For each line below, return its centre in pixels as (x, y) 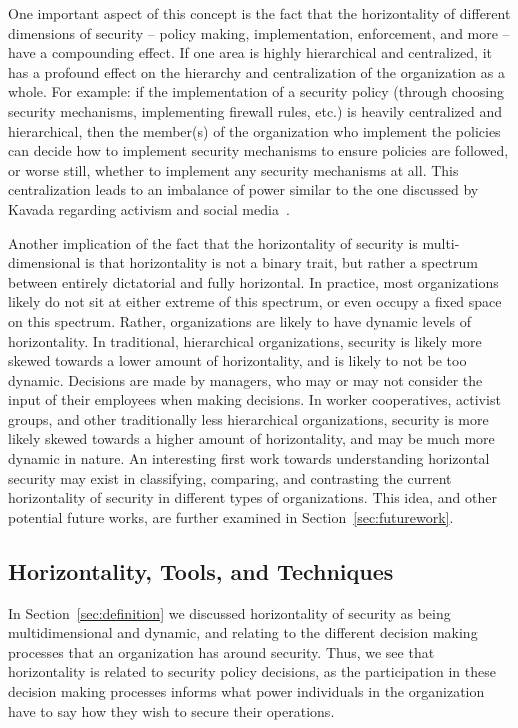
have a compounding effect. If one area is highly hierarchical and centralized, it (250, 52)
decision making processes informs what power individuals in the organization (246, 691)
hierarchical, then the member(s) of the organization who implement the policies (254, 130)
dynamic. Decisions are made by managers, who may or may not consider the (245, 379)
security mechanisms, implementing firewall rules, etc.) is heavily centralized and (255, 110)
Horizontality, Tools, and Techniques (201, 570)
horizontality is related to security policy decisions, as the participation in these (252, 671)
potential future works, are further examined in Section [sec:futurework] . (231, 516)
